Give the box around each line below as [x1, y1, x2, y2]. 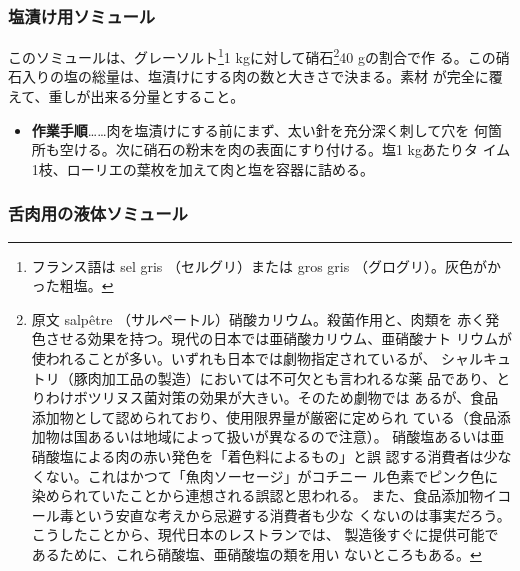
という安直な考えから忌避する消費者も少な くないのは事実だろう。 [73, 504, 511, 525]
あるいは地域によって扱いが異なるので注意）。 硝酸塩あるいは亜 [87, 426, 505, 447]
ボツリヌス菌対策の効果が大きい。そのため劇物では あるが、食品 [73, 387, 499, 408]
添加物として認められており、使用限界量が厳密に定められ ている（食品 [31, 406, 497, 427]
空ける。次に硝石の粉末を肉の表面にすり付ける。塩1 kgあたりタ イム [59, 139, 511, 160]
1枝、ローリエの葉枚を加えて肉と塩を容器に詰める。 [31, 158, 375, 179]
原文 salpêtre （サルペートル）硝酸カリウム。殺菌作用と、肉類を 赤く [31, 308, 486, 329]
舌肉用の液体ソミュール [8, 201, 188, 226]
